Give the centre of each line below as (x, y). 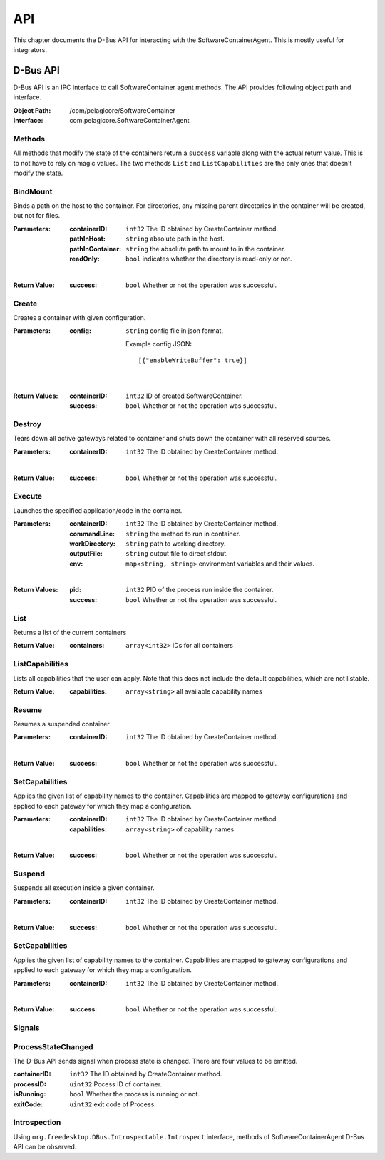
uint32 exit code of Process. (113, 1104)
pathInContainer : (95, 249)
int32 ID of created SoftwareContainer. (184, 396)
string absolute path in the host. (175, 239)
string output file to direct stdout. (177, 554)
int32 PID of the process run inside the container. (200, 590)
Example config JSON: (159, 344)
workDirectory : (92, 544)
